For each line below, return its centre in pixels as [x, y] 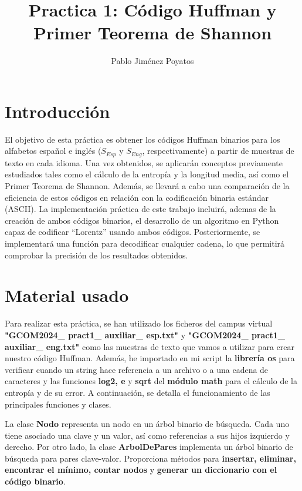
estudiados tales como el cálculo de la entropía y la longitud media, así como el [147, 174]
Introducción [57, 111]
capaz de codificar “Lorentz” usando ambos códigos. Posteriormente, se [133, 232]
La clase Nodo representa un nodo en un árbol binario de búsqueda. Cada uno [147, 424]
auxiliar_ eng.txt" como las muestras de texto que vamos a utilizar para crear [150, 346]
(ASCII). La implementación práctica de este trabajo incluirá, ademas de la [140, 209]
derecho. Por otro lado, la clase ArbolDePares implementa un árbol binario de [149, 447]
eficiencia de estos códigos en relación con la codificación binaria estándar [137, 197]
